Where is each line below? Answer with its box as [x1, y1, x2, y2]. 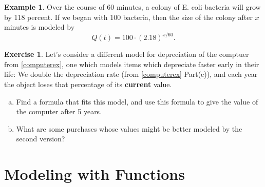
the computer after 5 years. [16, 106, 102, 117]
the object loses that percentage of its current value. [4, 79, 172, 90]
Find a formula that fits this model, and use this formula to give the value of [16, 96, 258, 107]
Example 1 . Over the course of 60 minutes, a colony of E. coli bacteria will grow [4, 2, 261, 12]
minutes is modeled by [4, 22, 75, 32]
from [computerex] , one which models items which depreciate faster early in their [4, 58, 259, 69]
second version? [16, 133, 65, 144]
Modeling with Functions [4, 163, 185, 184]
